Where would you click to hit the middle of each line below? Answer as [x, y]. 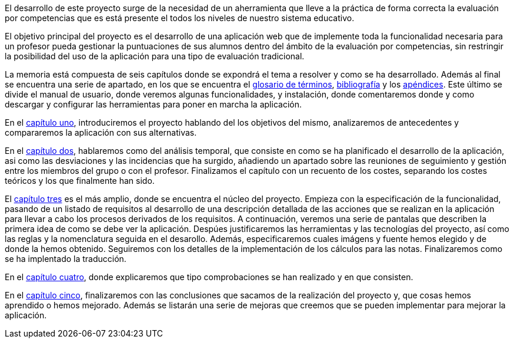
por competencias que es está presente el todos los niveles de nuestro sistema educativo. [180, 18]
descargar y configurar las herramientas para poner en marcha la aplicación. [153, 104]
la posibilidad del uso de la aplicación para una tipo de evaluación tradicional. [155, 56]
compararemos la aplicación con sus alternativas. [101, 132]
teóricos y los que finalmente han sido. [80, 181]
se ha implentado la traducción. [66, 259]
